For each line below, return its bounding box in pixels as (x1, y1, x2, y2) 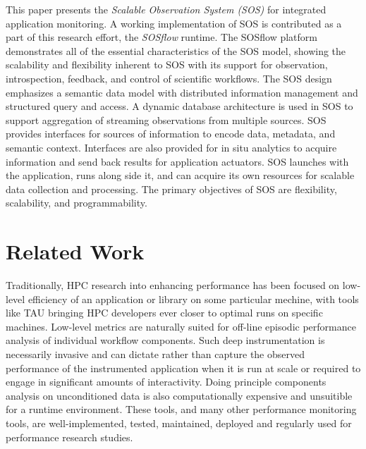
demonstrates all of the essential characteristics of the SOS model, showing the (6, 43, 346, 58)
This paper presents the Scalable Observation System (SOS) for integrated (6, 2, 327, 16)
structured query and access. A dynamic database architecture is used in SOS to (6, 99, 353, 113)
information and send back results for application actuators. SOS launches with (6, 154, 349, 168)
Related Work (6, 237, 145, 266)
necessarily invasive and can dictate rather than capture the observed (6, 347, 305, 361)
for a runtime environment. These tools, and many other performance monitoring (6, 402, 357, 417)
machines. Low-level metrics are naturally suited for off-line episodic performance (6, 319, 356, 333)
